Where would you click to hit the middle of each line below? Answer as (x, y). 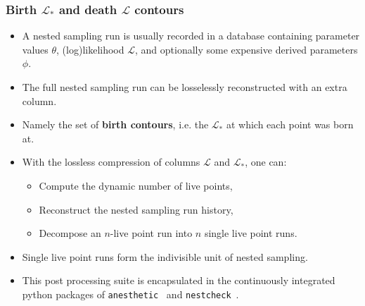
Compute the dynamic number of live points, (136, 185)
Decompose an (70, 233)
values (35, 49)
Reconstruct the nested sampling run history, (136, 209)
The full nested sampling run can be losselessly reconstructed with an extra (185, 87)
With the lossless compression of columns (111, 162)
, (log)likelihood (90, 49)
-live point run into (151, 233)
